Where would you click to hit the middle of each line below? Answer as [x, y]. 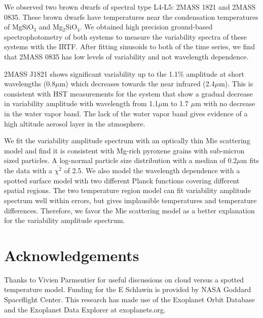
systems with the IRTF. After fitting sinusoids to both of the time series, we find [129, 46]
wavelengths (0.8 [30, 84]
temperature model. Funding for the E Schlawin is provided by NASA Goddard [128, 289]
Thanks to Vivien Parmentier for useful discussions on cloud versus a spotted [124, 279]
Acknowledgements [72, 255]
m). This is [236, 84]
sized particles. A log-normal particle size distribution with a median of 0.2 [121, 160]
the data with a [28, 170]
